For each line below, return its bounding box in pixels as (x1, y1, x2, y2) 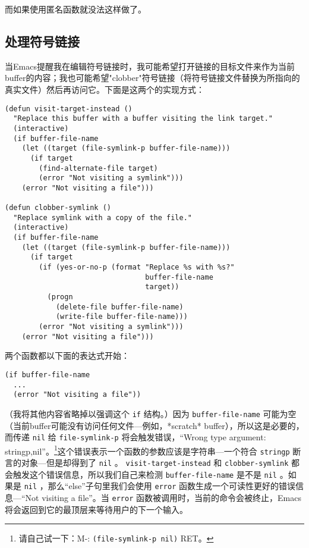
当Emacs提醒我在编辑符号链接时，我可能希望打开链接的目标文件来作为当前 (5, 60, 295, 72)
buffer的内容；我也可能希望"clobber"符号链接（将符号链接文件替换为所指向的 (5, 71, 300, 84)
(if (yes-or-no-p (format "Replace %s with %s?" (39, 263, 235, 272)
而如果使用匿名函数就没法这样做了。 (5, 3, 146, 15)
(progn (47, 293, 73, 302)
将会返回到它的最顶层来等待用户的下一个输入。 (5, 503, 188, 515)
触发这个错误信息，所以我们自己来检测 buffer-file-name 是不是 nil (12, 468, 278, 480)
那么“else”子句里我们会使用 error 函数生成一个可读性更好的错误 (48, 480, 296, 492)
